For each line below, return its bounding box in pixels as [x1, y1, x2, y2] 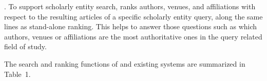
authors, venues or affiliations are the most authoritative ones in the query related [4, 31, 262, 42]
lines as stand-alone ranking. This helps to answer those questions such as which [4, 21, 257, 32]
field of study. [4, 41, 47, 52]
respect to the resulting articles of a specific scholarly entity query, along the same [4, 11, 263, 22]
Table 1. [4, 68, 31, 79]
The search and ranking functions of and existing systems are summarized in [4, 58, 245, 69]
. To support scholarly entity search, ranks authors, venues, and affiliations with [4, 1, 256, 11]
